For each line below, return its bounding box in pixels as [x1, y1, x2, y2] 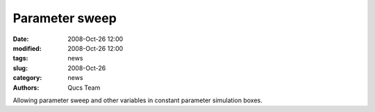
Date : [12, 35, 29, 43]
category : [12, 74, 42, 82]
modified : [12, 44, 42, 52]
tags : [12, 54, 28, 63]
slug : [12, 63, 28, 72]
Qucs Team [67, 83, 101, 92]
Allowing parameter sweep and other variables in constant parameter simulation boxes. [12, 96, 263, 104]
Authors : [12, 83, 40, 92]
